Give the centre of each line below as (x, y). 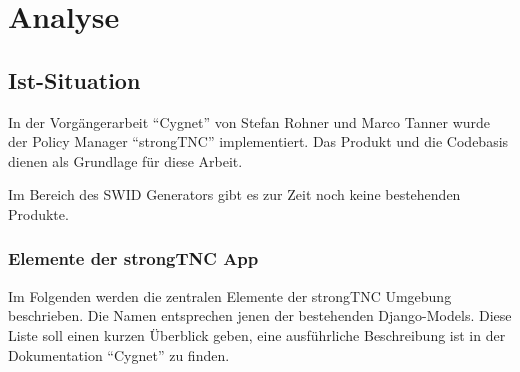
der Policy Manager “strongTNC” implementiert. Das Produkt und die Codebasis (258, 141)
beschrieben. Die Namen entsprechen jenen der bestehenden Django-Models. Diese (260, 315)
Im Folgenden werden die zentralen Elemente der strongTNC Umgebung (230, 295)
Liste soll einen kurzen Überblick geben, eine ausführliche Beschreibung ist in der (257, 334)
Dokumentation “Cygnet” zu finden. (119, 354)
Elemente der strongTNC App (133, 258)
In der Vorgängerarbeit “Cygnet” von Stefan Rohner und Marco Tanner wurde (249, 121)
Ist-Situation (74, 79)
